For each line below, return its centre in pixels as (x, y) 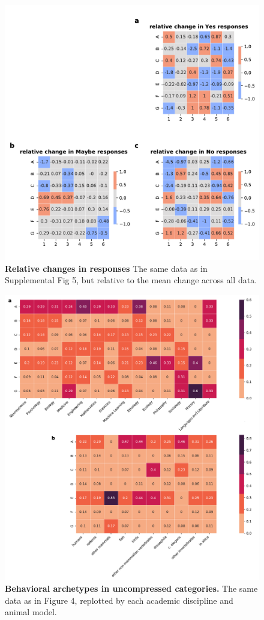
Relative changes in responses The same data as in (106, 268)
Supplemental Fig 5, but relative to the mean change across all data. (131, 280)
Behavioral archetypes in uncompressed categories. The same (131, 588)
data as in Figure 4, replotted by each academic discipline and (119, 600)
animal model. (31, 612)
